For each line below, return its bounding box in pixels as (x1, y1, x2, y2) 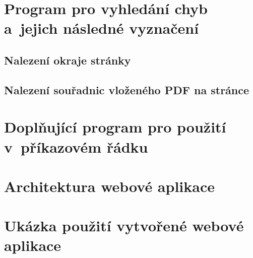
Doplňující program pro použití (4, 116, 226, 137)
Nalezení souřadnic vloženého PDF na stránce (4, 82, 249, 97)
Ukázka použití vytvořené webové (4, 215, 244, 236)
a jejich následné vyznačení (4, 18, 199, 38)
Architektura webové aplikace (4, 175, 215, 196)
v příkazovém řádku (4, 136, 148, 157)
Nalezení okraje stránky (4, 52, 131, 68)
